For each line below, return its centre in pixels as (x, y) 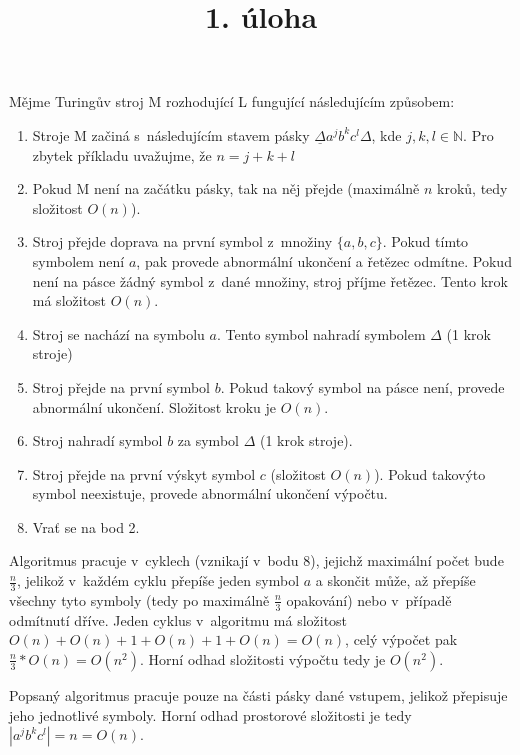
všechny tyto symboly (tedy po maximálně (139, 599)
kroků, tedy (472, 188)
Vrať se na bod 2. (86, 526)
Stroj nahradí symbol (97, 440)
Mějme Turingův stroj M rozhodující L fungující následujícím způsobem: (232, 101)
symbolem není (78, 260)
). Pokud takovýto (430, 473)
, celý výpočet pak (401, 639)
